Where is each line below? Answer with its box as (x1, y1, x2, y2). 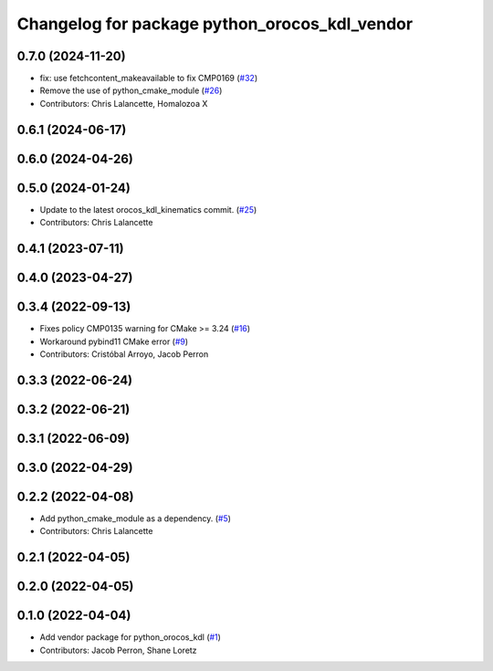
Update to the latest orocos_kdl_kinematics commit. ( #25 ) (39, 204, 257, 215)
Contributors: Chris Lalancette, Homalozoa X (39, 98, 208, 109)
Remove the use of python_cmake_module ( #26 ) (39, 85, 223, 96)
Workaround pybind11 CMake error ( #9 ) (39, 336, 189, 347)
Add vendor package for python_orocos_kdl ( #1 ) (39, 632, 221, 643)
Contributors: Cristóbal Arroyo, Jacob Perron (39, 348, 209, 360)
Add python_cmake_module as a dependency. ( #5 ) (39, 512, 232, 524)
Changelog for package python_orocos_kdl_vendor (16, 14, 414, 34)
